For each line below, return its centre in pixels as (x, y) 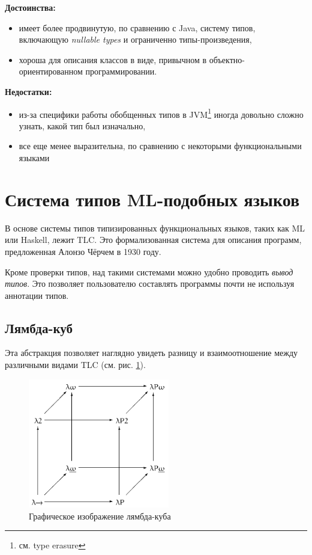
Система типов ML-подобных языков (152, 199)
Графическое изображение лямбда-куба (100, 516)
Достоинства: (30, 7)
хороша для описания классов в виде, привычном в (113, 59)
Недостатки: (28, 91)
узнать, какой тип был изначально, (82, 125)
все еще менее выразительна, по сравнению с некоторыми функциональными (160, 146)
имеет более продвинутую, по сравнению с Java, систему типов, (137, 27)
